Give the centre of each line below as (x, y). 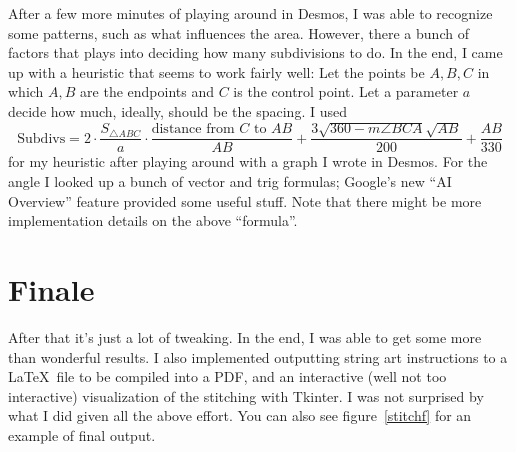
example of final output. (82, 434)
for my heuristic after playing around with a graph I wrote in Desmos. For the (248, 161)
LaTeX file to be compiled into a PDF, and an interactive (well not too (227, 376)
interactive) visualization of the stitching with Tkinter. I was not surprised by (246, 395)
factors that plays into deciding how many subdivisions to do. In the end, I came (255, 52)
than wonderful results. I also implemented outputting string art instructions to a (258, 356)
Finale (51, 288)
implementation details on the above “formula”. (153, 220)
